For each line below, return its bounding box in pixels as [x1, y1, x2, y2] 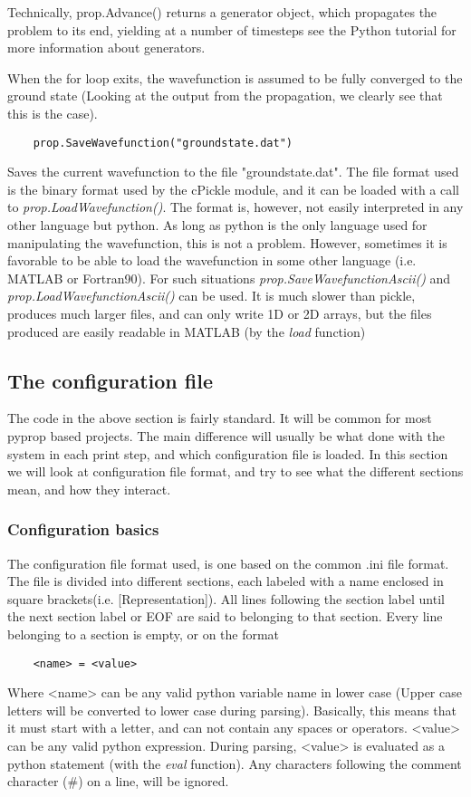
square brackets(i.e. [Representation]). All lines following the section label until [7, 589, 445, 608]
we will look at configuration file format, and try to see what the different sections [7, 462, 464, 481]
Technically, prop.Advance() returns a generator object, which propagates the [7, 3, 437, 21]
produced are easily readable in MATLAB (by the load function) [7, 322, 366, 341]
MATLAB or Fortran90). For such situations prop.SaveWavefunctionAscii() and [7, 268, 451, 287]
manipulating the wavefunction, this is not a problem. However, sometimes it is [7, 233, 447, 252]
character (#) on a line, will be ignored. [7, 772, 229, 791]
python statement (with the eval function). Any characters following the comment [7, 754, 462, 773]
